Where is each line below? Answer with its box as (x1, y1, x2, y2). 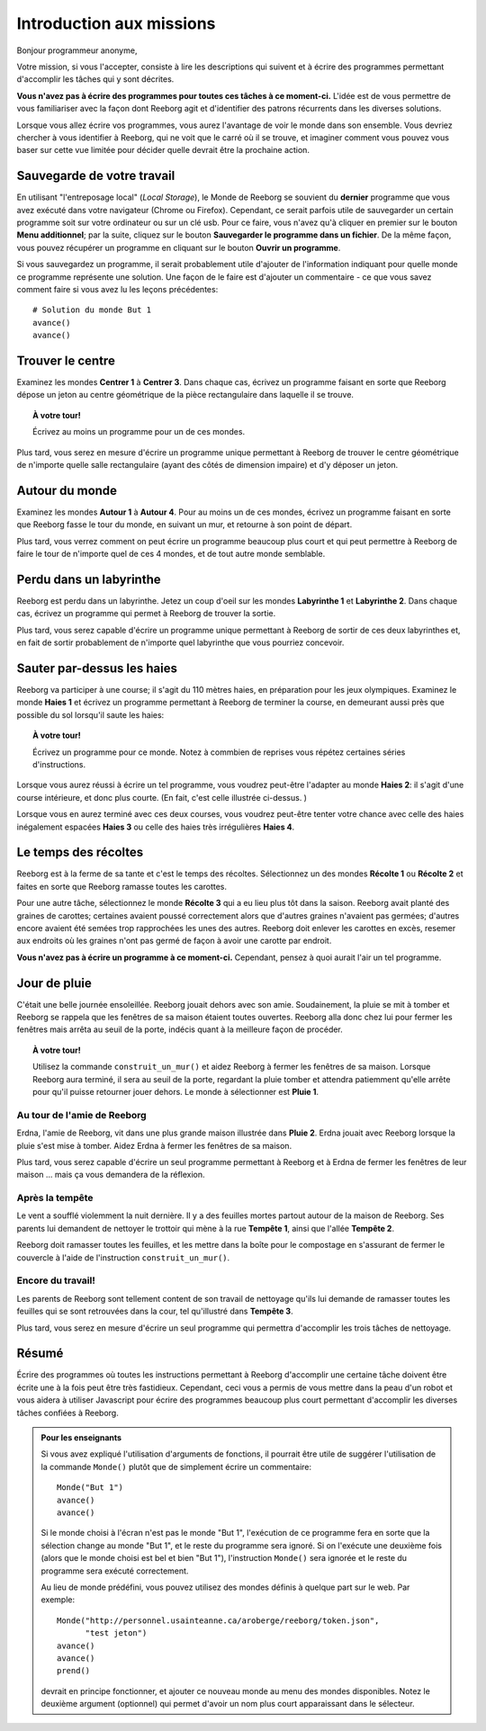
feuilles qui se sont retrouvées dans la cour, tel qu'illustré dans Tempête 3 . (16, 1305, 293, 1317)
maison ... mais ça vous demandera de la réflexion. (16, 1170, 206, 1180)
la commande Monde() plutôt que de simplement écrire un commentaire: (40, 1461, 312, 1472)
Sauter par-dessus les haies (16, 660, 178, 676)
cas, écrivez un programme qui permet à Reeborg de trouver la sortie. (16, 608, 276, 619)
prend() (57, 1665, 91, 1676)
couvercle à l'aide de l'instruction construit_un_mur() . (16, 1251, 230, 1263)
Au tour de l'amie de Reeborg (16, 1108, 148, 1121)
